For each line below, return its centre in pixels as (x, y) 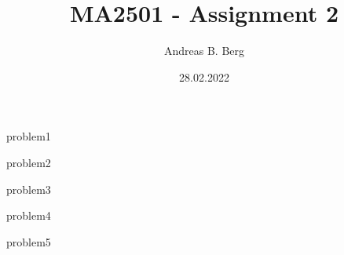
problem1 (29, 136)
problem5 (29, 241)
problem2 (29, 162)
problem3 (29, 189)
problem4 (29, 215)
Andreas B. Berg (204, 51)
